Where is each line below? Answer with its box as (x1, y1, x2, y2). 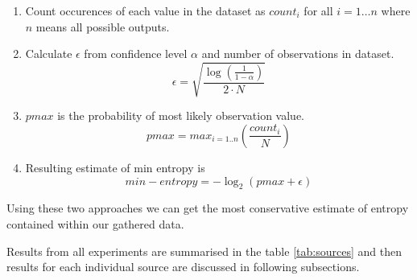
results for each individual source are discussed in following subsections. (6, 258, 360, 275)
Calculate (25, 45, 72, 62)
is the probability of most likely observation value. (57, 107, 304, 124)
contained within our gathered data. (6, 215, 184, 232)
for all (303, 2, 333, 19)
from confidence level (84, 45, 188, 62)
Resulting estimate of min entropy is (25, 159, 205, 175)
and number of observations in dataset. (201, 45, 394, 62)
